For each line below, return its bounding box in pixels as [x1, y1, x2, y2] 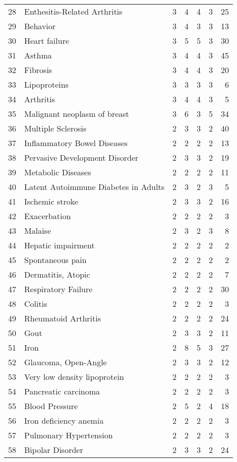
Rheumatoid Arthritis [24, 312, 101, 324]
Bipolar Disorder [24, 444, 83, 455]
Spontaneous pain [24, 254, 87, 266]
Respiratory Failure [24, 283, 93, 295]
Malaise [24, 225, 51, 236]
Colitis [24, 298, 47, 309]
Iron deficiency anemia [24, 415, 104, 426]
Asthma [24, 49, 52, 61]
